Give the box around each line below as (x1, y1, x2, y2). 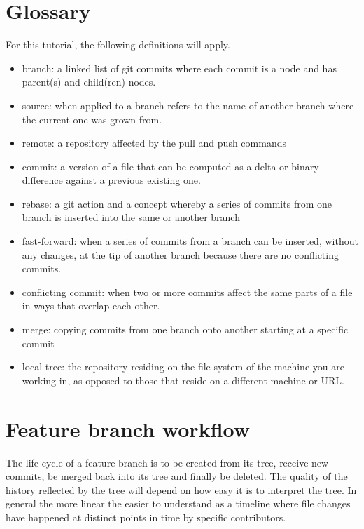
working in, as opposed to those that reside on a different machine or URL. (22, 373, 344, 387)
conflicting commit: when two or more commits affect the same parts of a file (22, 284, 353, 299)
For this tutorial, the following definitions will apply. (6, 37, 230, 52)
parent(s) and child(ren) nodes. (22, 74, 156, 89)
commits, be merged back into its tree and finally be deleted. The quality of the (6, 469, 348, 483)
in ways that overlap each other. (22, 298, 160, 313)
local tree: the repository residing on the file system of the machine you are (22, 359, 344, 374)
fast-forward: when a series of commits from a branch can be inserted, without (22, 234, 358, 248)
